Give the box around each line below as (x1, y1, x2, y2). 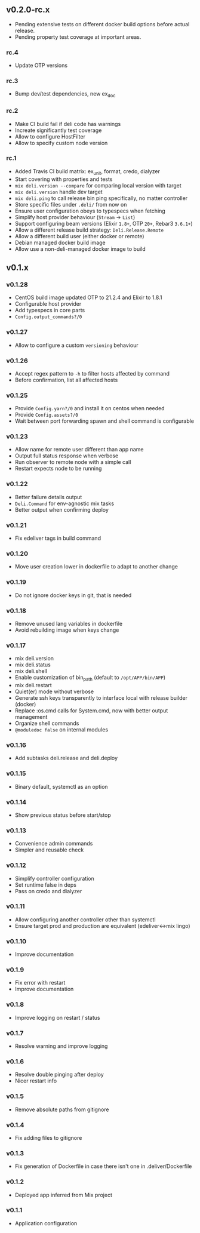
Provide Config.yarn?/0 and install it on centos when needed (14, 405, 165, 412)
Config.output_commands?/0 (14, 314, 82, 320)
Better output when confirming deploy (14, 506, 109, 513)
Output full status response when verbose (14, 452, 119, 459)
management (14, 714, 48, 721)
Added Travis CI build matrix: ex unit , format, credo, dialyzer (14, 167, 160, 176)
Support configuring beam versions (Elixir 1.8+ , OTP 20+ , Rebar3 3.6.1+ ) (14, 220, 193, 227)
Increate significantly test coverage (14, 127, 102, 134)
